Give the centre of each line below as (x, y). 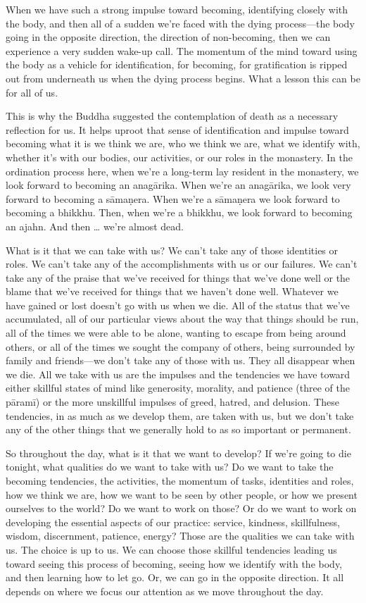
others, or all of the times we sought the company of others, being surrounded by (181, 346)
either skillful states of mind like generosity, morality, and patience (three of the (178, 388)
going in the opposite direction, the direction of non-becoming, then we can (168, 37)
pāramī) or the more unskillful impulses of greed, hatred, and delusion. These (172, 402)
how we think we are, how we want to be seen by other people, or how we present (182, 494)
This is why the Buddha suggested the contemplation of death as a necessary (172, 116)
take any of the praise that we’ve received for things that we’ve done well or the (178, 277)
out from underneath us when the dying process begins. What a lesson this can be (183, 78)
